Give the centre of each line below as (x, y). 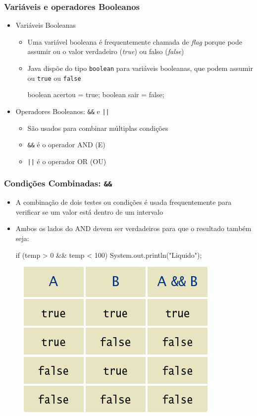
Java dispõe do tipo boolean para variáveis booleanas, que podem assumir (140, 68)
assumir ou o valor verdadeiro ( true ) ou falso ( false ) (106, 51)
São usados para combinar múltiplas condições (98, 128)
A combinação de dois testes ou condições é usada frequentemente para (124, 202)
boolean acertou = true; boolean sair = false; (96, 94)
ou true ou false (54, 78)
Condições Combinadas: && (58, 183)
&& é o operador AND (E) (66, 145)
